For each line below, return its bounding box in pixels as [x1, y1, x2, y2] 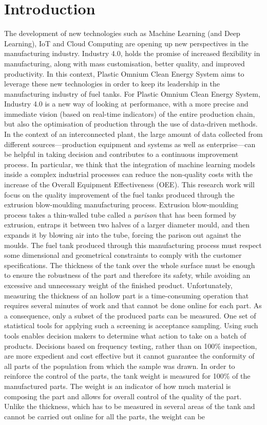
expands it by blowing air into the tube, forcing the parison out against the [4, 229, 241, 240]
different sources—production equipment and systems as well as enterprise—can [4, 138, 256, 149]
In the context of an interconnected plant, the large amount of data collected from [4, 129, 263, 139]
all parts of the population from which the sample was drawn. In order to [4, 360, 235, 371]
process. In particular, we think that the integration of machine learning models [4, 158, 255, 169]
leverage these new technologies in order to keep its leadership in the [4, 78, 220, 89]
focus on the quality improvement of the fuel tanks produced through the [4, 189, 235, 200]
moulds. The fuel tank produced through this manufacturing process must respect [4, 239, 262, 250]
